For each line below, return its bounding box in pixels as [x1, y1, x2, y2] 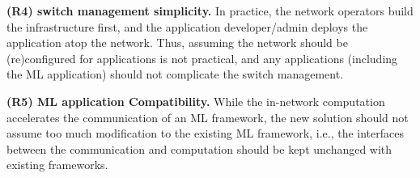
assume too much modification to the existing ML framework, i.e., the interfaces [6, 125, 404, 142]
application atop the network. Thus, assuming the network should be [6, 34, 348, 51]
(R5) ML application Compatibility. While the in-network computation [6, 92, 385, 109]
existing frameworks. [6, 156, 108, 173]
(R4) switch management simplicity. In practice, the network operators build [6, 2, 414, 19]
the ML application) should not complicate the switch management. [6, 66, 344, 83]
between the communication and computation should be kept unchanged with [6, 140, 392, 157]
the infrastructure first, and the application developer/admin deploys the [6, 18, 368, 35]
